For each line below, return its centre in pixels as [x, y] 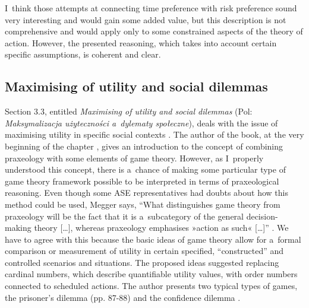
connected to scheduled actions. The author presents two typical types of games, [151, 286]
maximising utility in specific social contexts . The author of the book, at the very [154, 134]
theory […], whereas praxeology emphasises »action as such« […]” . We [161, 228]
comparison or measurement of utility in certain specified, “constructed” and [144, 251]
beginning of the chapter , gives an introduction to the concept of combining [144, 146]
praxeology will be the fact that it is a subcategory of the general [124, 216]
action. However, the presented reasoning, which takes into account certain [141, 42]
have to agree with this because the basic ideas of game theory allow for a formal [153, 239]
